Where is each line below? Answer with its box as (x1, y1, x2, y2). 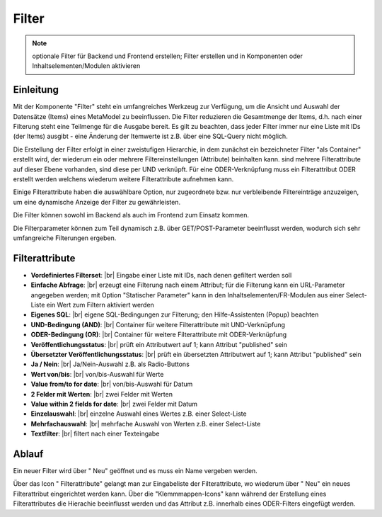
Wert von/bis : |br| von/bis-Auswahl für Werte (30, 370, 164, 378)
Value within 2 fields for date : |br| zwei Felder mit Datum (30, 399, 198, 408)
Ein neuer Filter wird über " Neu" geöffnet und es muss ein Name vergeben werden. (13, 466, 257, 475)
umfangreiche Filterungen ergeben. (13, 234, 117, 242)
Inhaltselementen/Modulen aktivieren (32, 62, 141, 70)
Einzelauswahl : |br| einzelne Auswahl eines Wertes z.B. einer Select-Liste (30, 409, 247, 418)
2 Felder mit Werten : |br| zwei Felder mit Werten (30, 390, 173, 398)
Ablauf (13, 448, 44, 460)
